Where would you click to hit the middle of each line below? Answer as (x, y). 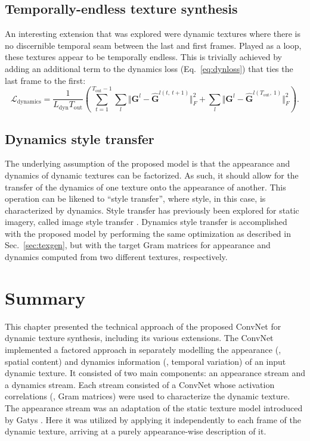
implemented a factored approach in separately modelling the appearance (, (143, 349)
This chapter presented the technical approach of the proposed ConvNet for (143, 326)
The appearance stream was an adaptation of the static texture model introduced (154, 407)
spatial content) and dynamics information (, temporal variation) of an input (145, 361)
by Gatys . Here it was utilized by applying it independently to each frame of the (153, 419)
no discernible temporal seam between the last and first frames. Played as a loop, (153, 45)
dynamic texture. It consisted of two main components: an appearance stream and (155, 373)
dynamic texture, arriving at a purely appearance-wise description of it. (136, 431)
